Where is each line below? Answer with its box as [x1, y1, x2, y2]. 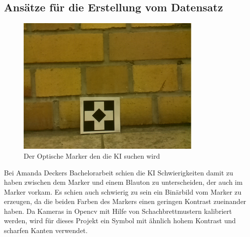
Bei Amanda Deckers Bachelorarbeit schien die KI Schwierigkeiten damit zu [4, 167, 233, 177]
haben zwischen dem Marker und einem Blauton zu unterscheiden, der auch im [4, 177, 243, 187]
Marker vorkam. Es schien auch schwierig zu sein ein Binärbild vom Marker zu [4, 186, 242, 197]
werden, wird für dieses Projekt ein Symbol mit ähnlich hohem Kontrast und [4, 215, 236, 226]
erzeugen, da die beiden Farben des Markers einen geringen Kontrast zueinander [4, 196, 247, 206]
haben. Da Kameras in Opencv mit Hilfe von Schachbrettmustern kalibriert [4, 205, 232, 216]
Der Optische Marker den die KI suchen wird [24, 150, 160, 161]
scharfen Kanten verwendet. [4, 225, 88, 236]
